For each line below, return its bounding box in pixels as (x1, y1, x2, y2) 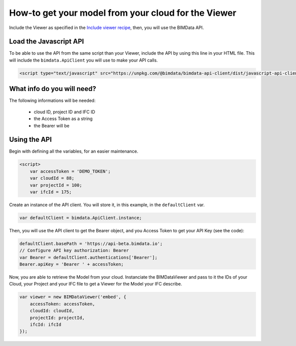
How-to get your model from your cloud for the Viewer (9, 7, 237, 18)
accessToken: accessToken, (30, 301, 96, 307)
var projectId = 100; (30, 182, 82, 188)
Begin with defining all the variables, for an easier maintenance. (9, 148, 139, 155)
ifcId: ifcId (30, 321, 62, 327)
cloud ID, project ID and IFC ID (34, 109, 96, 115)
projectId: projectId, (30, 315, 85, 320)
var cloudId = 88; (30, 175, 74, 181)
